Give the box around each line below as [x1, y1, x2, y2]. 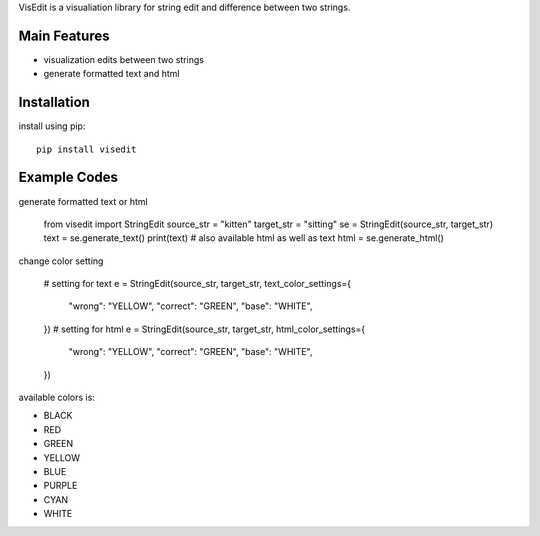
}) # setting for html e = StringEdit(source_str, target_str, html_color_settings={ [43, 323, 366, 335]
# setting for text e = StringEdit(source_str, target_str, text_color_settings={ [43, 278, 352, 290]
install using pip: [18, 120, 86, 132]
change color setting [18, 255, 104, 267]
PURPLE [43, 480, 78, 492]
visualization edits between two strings [43, 53, 205, 65]
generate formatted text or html [18, 195, 149, 207]
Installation [18, 94, 90, 111]
